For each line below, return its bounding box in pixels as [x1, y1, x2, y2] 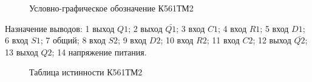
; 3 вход [176, 22, 205, 34]
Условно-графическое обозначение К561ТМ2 [29, 2, 194, 14]
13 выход [5, 45, 38, 58]
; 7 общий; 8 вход [40, 34, 106, 46]
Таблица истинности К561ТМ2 [29, 66, 143, 78]
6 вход [5, 34, 29, 46]
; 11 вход [206, 34, 240, 46]
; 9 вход [118, 34, 147, 46]
